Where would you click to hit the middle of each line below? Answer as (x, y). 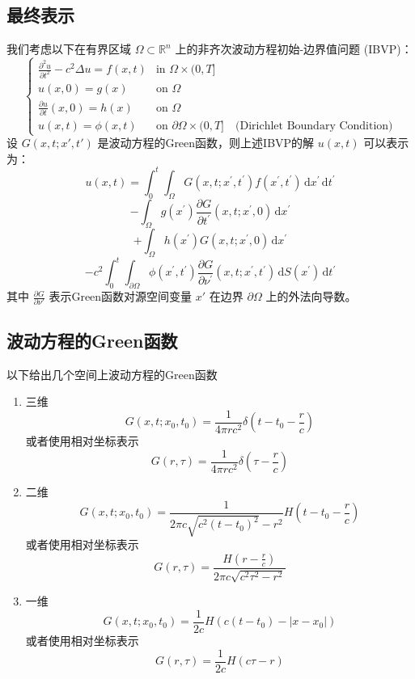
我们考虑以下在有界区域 (69, 49)
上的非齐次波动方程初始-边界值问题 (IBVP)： (294, 49)
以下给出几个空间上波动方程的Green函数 (112, 374)
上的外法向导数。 (311, 296)
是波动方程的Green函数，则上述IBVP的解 (206, 143)
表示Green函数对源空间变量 (121, 296)
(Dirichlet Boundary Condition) (314, 126)
